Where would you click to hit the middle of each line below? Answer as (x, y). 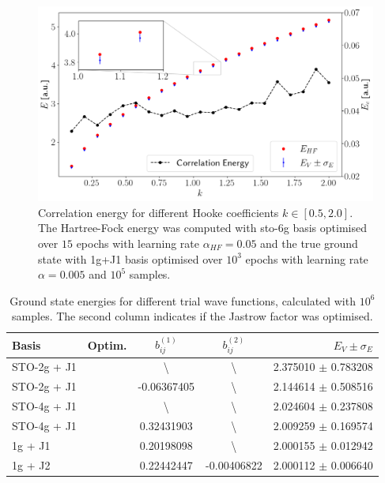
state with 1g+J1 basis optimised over (130, 258)
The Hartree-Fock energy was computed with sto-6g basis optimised (202, 228)
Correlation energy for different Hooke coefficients (159, 212)
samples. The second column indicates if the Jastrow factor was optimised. (192, 316)
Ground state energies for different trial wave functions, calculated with (183, 300)
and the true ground (309, 243)
